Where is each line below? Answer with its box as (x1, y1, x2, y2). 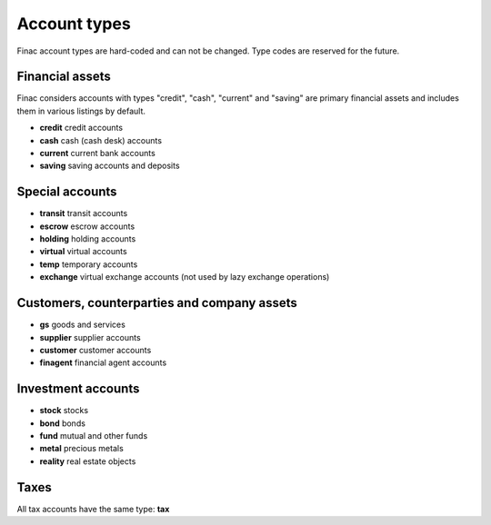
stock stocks (39, 405, 89, 416)
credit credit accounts (39, 123, 123, 134)
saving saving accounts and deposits (39, 160, 181, 172)
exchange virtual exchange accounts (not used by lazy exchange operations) (39, 272, 330, 282)
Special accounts (16, 184, 117, 200)
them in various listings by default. (16, 105, 145, 116)
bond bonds (39, 418, 86, 429)
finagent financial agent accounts (39, 357, 167, 368)
